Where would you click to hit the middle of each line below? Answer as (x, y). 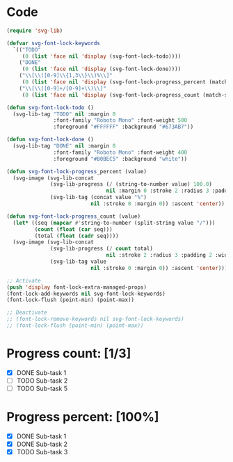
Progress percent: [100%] (83, 417)
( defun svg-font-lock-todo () (50, 107)
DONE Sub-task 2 (42, 444)
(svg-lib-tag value (79, 262)
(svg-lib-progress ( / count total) (102, 249)
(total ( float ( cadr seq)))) (77, 236)
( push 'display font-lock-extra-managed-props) (77, 287)
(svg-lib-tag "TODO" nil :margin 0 (64, 114)
